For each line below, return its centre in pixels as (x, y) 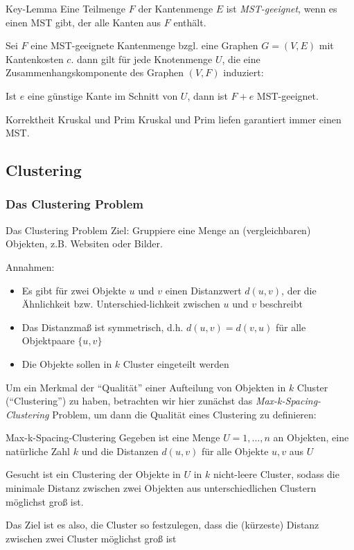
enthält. (190, 22)
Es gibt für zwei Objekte (74, 290)
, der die (299, 290)
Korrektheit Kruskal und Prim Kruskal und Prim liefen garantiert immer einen (174, 119)
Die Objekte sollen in (67, 363)
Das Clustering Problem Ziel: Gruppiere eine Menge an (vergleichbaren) (158, 230)
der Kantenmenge (176, 8)
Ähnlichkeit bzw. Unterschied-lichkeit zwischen (121, 304)
